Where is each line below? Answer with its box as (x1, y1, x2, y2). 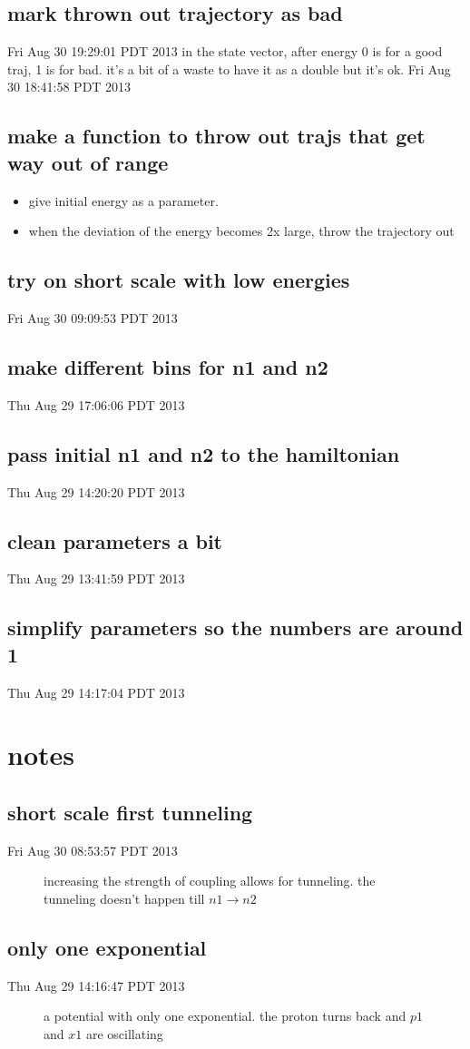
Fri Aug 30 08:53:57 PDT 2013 (7, 840, 178, 859)
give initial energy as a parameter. (28, 191, 219, 210)
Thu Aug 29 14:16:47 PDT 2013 (7, 975, 185, 995)
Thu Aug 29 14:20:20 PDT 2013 (7, 482, 185, 501)
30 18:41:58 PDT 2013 (7, 77, 132, 96)
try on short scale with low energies (7, 266, 350, 294)
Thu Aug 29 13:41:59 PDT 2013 (7, 569, 185, 588)
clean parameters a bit (7, 526, 223, 554)
